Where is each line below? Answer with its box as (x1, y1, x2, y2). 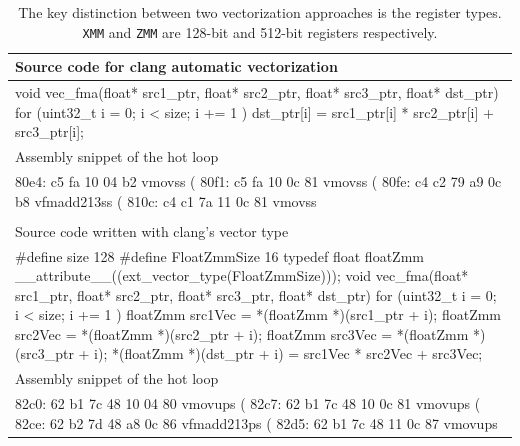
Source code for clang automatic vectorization (15, 56, 338, 77)
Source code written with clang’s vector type (15, 220, 289, 241)
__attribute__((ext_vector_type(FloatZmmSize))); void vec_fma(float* (15, 265, 469, 286)
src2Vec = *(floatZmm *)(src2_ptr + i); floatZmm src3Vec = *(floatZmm (15, 323, 469, 344)
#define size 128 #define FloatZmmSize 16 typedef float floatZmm (15, 245, 424, 266)
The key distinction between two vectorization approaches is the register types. (18, 2, 502, 22)
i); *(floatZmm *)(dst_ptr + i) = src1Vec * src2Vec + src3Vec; (94, 343, 483, 364)
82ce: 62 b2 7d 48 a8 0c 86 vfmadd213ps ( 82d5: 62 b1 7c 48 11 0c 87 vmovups (15, 412, 498, 433)
